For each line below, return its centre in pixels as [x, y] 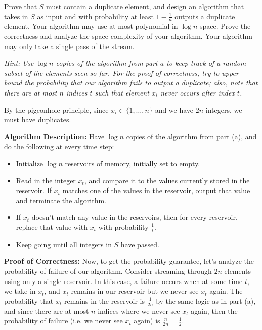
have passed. [140, 244]
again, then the [214, 311]
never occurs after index [198, 92]
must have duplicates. [38, 120]
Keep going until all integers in [64, 244]
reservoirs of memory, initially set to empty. [133, 163]
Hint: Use [19, 63]
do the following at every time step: [59, 146]
